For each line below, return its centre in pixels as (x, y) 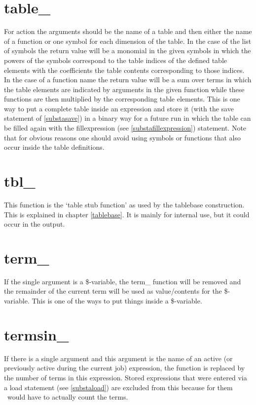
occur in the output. (35, 224)
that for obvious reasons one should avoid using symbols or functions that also (122, 137)
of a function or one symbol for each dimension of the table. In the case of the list (128, 41)
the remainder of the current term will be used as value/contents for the (113, 291)
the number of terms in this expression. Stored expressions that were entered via (126, 377)
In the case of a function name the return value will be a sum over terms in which (128, 80)
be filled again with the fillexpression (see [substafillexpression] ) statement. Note (125, 128)
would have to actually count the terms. (68, 397)
